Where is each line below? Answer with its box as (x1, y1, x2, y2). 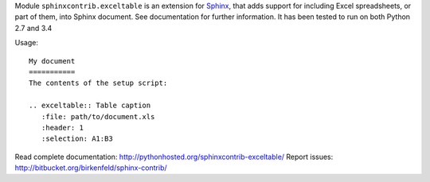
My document (29, 56, 76, 65)
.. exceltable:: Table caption (29, 101, 151, 110)
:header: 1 (41, 123, 84, 132)
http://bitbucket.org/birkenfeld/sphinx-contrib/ (14, 163, 167, 172)
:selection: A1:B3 (41, 134, 113, 143)
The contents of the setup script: (29, 79, 168, 87)
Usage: (14, 38, 39, 48)
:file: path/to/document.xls (41, 112, 155, 121)
